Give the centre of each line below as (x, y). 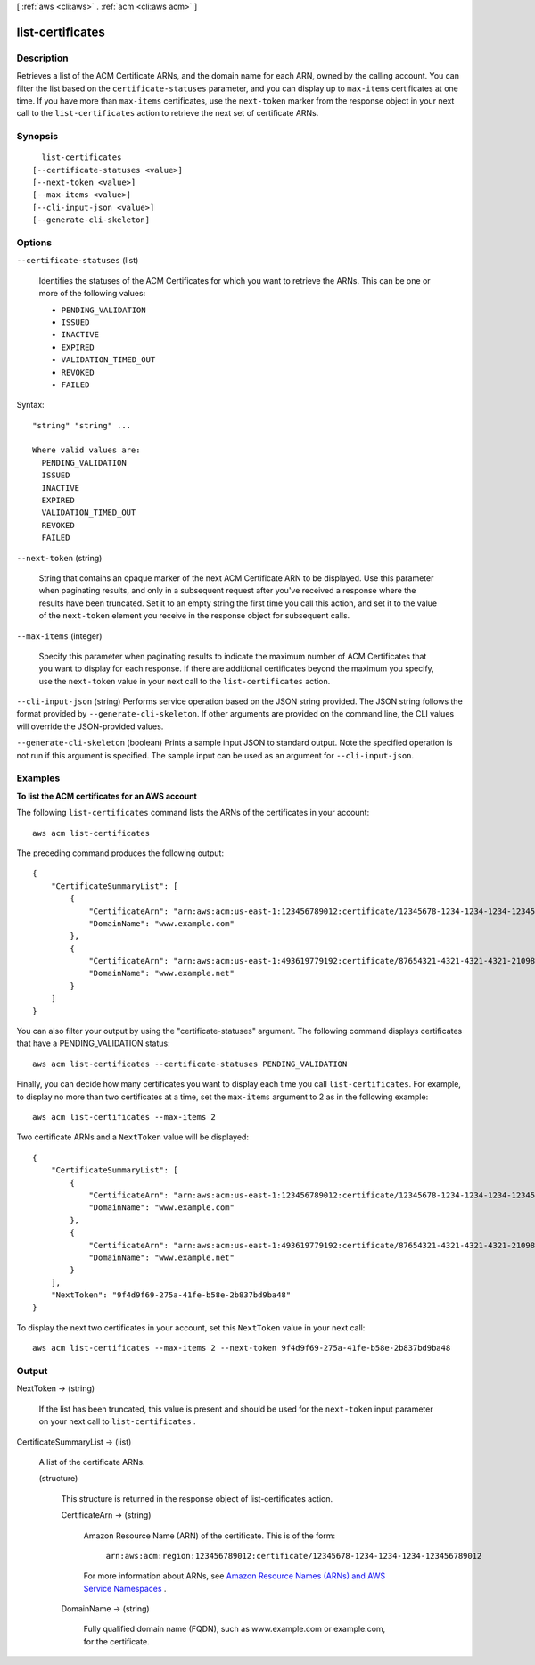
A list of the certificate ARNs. (92, 1462)
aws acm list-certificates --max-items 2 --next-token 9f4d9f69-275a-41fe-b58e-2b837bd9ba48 (242, 1348)
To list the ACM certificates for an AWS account (107, 796)
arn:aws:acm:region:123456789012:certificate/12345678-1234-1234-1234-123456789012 (294, 1556)
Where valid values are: (86, 450)
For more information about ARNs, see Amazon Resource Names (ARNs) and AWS (235, 1576)
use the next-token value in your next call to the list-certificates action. (185, 681)
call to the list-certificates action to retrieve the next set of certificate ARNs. (168, 113)
